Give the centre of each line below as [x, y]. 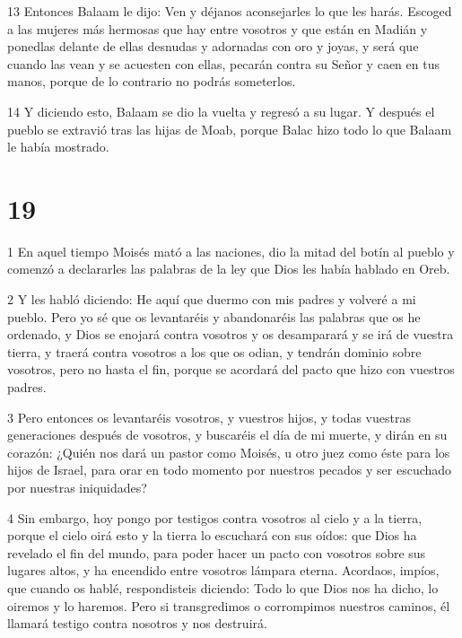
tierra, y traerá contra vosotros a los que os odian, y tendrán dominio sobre [214, 351]
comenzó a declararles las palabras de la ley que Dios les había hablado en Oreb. [229, 269]
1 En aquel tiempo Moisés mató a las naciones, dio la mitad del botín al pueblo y [231, 251]
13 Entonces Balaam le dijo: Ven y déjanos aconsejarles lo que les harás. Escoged [230, 11]
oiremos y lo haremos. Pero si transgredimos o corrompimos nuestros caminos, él [229, 605]
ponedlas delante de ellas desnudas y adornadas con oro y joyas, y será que [213, 46]
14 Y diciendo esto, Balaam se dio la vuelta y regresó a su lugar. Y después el [221, 111]
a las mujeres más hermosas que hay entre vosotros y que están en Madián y [218, 28]
